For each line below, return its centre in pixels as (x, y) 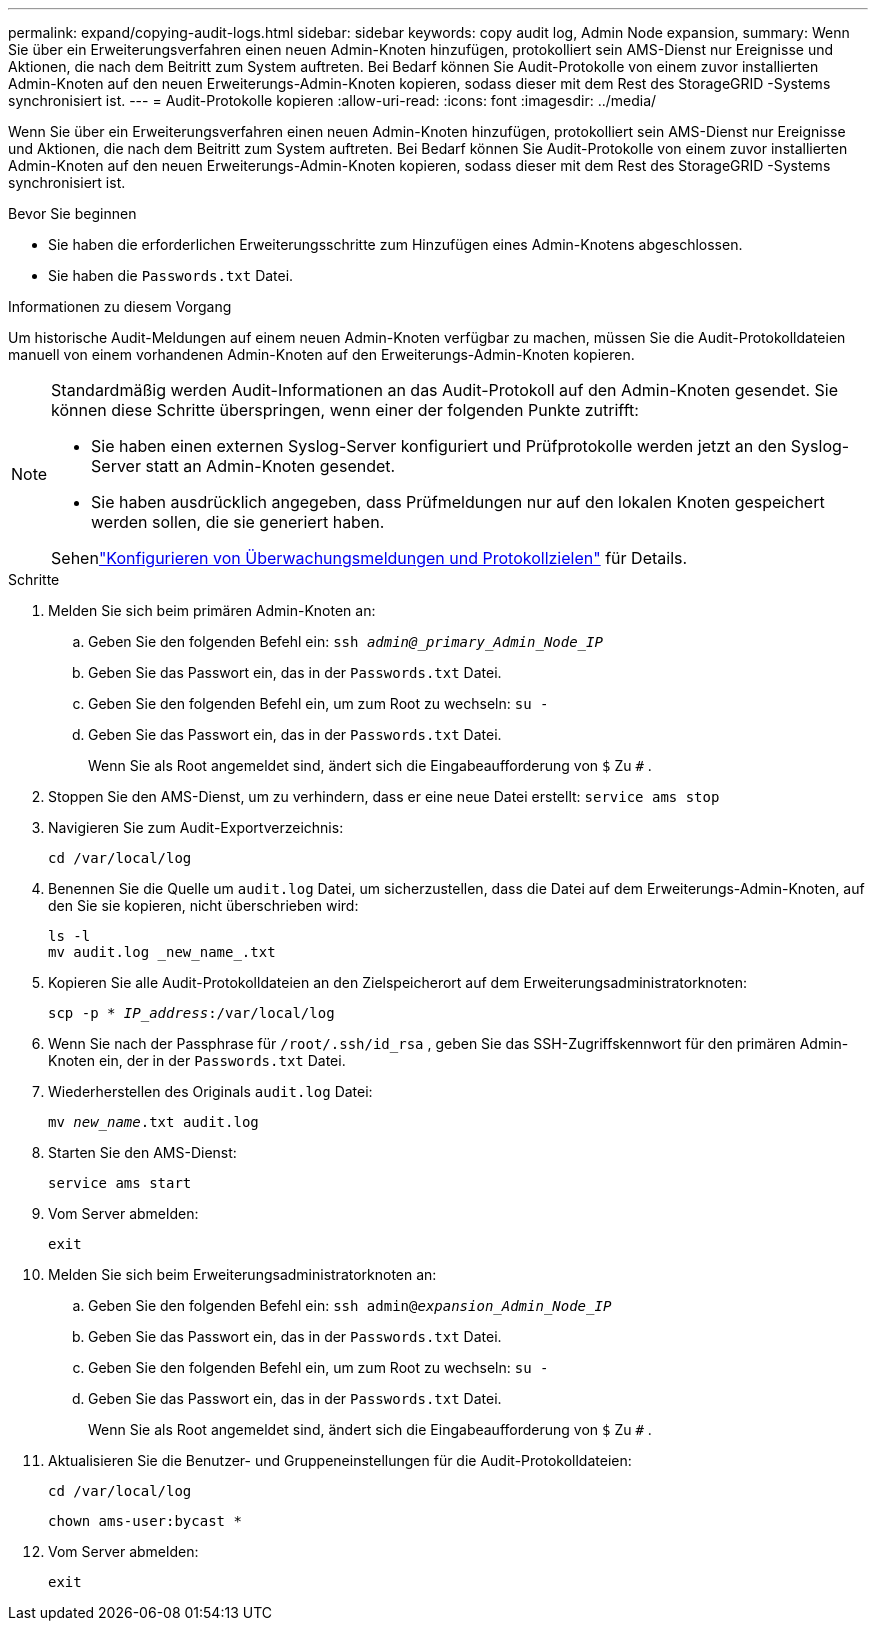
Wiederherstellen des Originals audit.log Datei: (210, 1091)
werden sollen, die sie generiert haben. (238, 522)
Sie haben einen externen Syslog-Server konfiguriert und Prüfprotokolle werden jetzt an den (439, 446)
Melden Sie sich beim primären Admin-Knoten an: (212, 610)
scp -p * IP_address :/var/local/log (191, 1013)
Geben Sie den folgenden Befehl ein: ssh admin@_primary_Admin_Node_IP (345, 641)
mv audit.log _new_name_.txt (162, 952)
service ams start (120, 1183)
